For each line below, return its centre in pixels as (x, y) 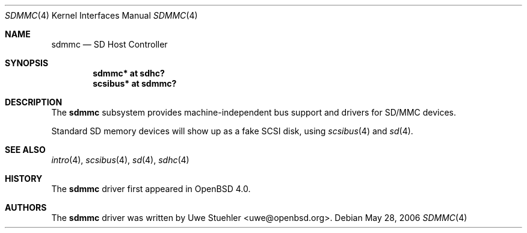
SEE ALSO (25, 150)
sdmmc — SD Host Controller (109, 44)
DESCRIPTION (34, 102)
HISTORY (24, 179)
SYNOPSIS (27, 63)
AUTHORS (26, 207)
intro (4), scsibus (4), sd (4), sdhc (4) (120, 160)
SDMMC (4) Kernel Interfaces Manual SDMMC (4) (101, 15)
